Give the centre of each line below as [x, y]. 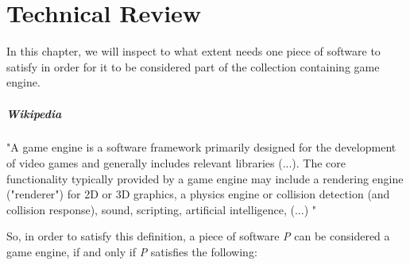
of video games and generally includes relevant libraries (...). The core [176, 163]
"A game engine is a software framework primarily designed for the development [201, 147]
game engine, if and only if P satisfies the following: [132, 252]
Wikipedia [34, 113]
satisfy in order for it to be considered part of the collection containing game [193, 66]
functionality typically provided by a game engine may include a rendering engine [205, 178]
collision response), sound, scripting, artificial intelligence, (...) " [161, 209]
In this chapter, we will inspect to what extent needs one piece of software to [193, 51]
